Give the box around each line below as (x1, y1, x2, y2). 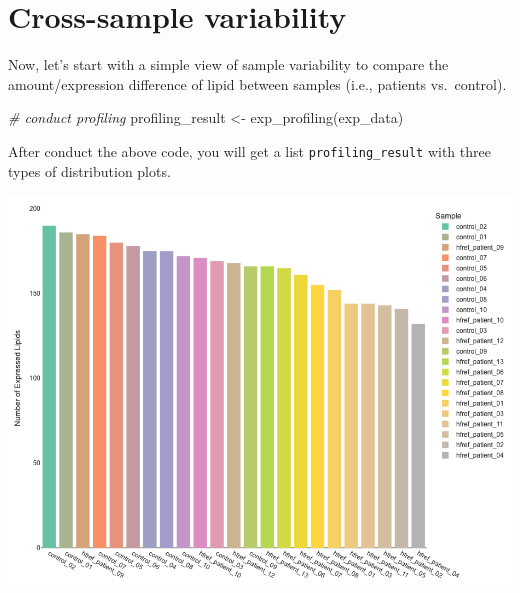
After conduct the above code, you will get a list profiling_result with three (8, 140, 491, 161)
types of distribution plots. (8, 160, 171, 181)
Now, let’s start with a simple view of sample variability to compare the (8, 54, 449, 75)
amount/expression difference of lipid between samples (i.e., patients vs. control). (8, 73, 507, 94)
